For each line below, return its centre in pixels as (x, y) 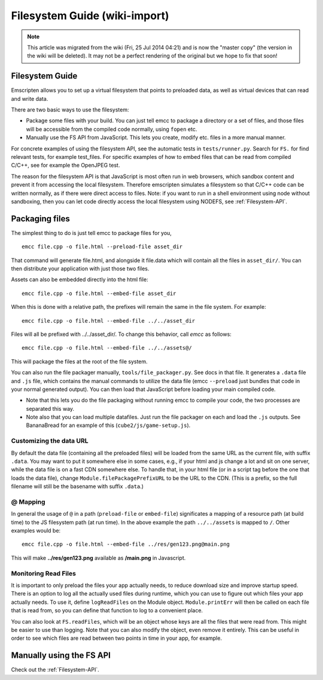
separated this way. (50, 408)
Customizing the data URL (50, 441)
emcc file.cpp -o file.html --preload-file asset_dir (102, 247)
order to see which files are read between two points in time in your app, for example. (117, 638)
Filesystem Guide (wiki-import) (90, 16)
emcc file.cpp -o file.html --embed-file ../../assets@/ (107, 348)
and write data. (30, 98)
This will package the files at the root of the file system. (79, 361)
